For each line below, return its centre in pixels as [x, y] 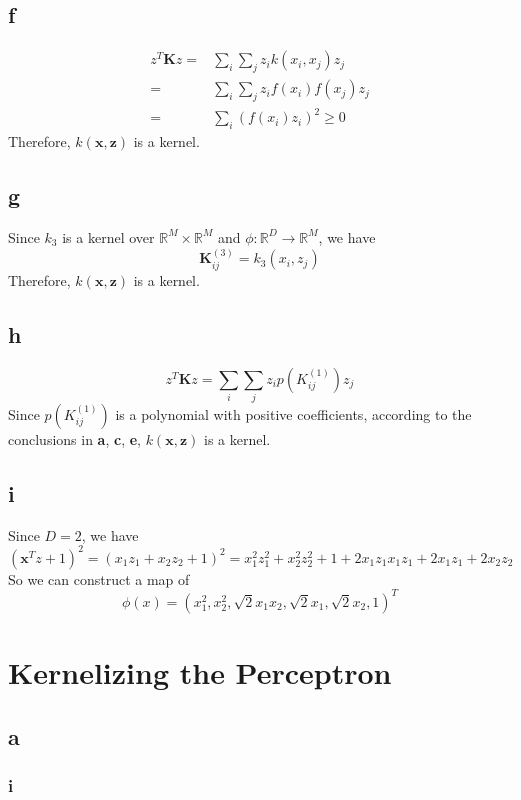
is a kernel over [108, 236]
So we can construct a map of [99, 578]
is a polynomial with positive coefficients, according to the [293, 413]
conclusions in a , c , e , [75, 438]
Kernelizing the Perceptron [200, 672]
